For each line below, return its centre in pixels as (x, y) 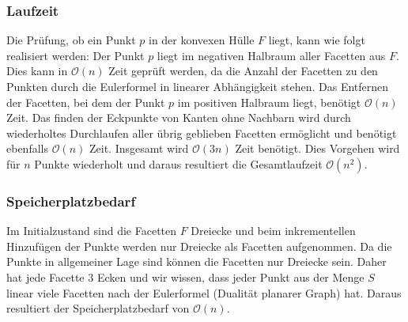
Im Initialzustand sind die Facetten (92, 231)
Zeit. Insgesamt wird (139, 148)
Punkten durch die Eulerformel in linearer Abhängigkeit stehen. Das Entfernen (198, 86)
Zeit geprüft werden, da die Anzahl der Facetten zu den (243, 71)
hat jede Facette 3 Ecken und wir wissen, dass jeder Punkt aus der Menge (185, 277)
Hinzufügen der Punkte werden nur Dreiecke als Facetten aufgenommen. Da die (199, 246)
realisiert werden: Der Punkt (76, 55)
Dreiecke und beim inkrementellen (273, 231)
